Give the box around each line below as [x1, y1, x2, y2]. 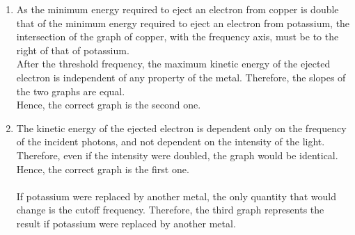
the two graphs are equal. [16, 83, 125, 98]
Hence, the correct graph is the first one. [16, 161, 189, 176]
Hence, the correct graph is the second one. [16, 97, 201, 112]
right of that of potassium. [16, 42, 129, 57]
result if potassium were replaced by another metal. [16, 216, 236, 230]
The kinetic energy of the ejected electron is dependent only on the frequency [16, 120, 347, 135]
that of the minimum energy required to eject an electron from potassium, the [16, 15, 350, 30]
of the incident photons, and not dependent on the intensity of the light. [16, 134, 325, 149]
